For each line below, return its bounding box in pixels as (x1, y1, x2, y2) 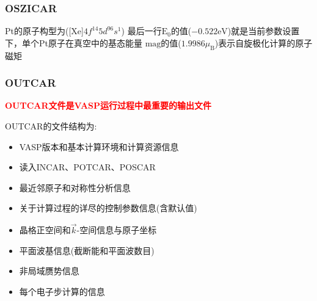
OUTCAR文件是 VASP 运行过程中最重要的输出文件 (5, 99, 212, 112)
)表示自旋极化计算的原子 (214, 36, 313, 49)
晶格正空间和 (19, 223, 71, 236)
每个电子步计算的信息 (19, 285, 105, 297)
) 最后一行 (121, 24, 162, 37)
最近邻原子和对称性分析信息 (19, 181, 131, 194)
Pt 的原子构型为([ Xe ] (5, 24, 84, 37)
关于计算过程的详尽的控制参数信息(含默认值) (19, 201, 197, 214)
